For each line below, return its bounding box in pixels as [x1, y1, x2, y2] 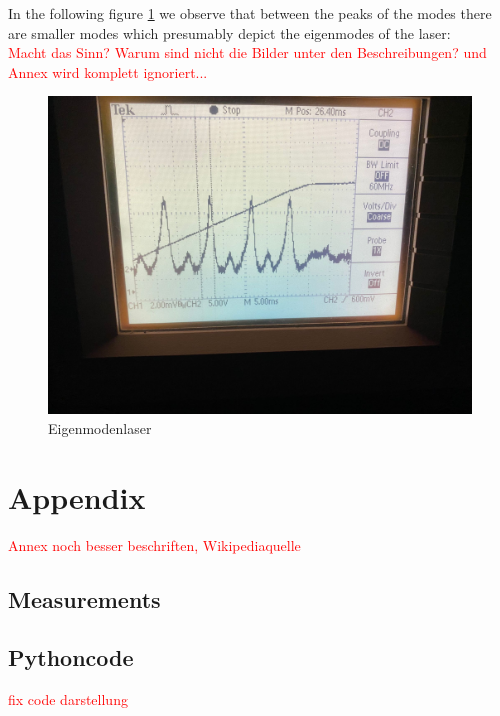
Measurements [8, 583, 161, 614]
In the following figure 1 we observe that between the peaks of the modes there [8, 3, 492, 23]
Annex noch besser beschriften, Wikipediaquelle [8, 534, 301, 555]
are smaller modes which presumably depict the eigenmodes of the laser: [8, 22, 451, 43]
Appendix [8, 476, 146, 517]
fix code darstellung [8, 689, 128, 710]
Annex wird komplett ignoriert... [8, 61, 208, 82]
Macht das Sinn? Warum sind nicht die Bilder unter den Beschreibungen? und [8, 42, 487, 63]
